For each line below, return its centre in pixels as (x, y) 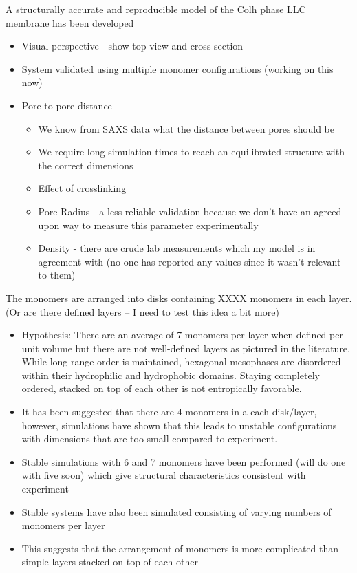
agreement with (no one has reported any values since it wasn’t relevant (190, 261)
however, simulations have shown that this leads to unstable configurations (179, 425)
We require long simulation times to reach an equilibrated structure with (191, 152)
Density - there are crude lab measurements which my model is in (177, 248)
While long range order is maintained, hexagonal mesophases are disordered (181, 361)
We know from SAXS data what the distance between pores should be (186, 128)
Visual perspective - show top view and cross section (132, 46)
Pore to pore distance (67, 105)
